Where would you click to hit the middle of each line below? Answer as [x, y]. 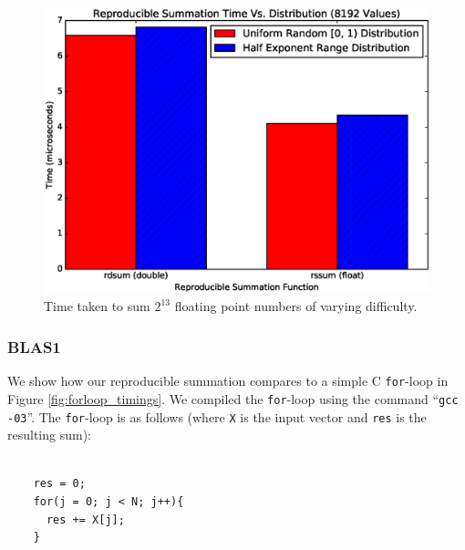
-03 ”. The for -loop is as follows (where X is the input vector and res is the [217, 416]
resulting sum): [49, 435]
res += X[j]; [85, 519]
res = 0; [59, 484]
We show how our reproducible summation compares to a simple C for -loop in [228, 381]
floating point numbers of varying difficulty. [296, 306]
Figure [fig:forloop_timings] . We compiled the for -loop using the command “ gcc [233, 398]
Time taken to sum [97, 306]
